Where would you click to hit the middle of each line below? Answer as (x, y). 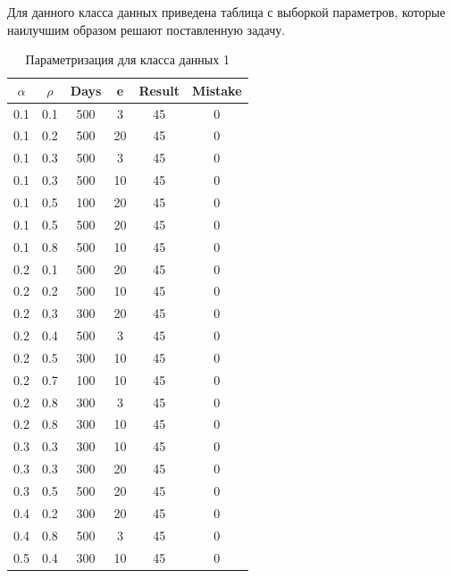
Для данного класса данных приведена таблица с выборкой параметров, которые (226, 12)
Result (159, 90)
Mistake (217, 90)
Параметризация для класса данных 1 (127, 59)
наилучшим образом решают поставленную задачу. (146, 29)
